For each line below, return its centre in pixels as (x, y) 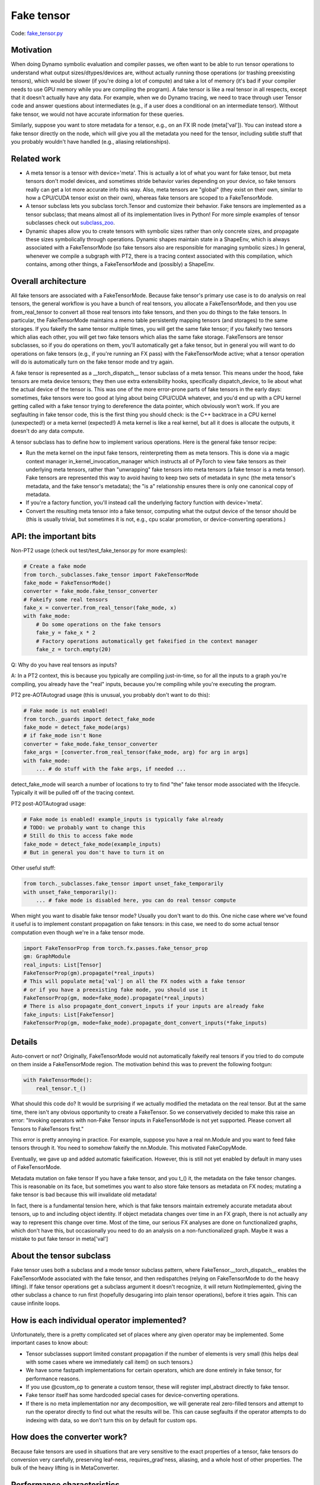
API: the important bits (54, 537)
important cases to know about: (50, 1343)
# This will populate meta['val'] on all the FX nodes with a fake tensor (135, 981)
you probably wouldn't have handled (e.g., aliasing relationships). (91, 141)
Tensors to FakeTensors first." (47, 1129)
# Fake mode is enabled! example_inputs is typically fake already (124, 819)
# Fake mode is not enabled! (66, 711)
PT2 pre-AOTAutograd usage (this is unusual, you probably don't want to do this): (111, 695)
